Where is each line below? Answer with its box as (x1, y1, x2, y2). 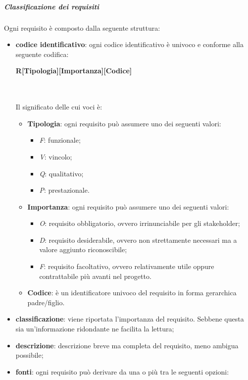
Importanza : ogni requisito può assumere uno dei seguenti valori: (27, 201, 229, 212)
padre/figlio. (27, 297, 65, 307)
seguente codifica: (15, 49, 69, 59)
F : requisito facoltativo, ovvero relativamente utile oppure (39, 261, 214, 271)
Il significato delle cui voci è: (15, 102, 102, 112)
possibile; (15, 350, 44, 360)
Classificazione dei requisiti (4, 1, 99, 11)
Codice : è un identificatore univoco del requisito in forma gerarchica (27, 287, 237, 298)
